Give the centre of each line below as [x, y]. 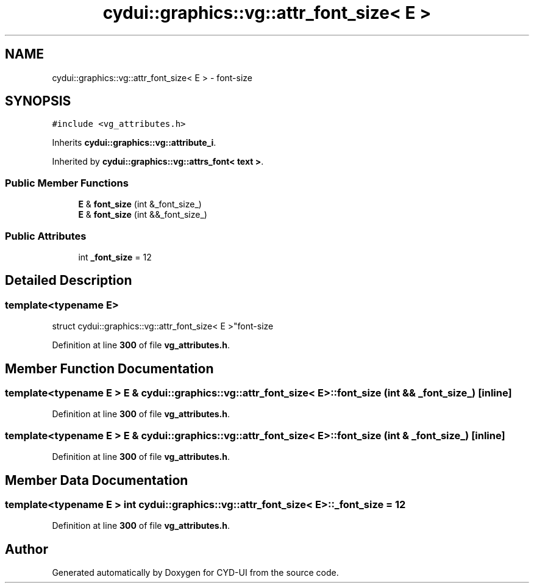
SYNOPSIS [38, 101]
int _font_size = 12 [115, 257]
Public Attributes [46, 236]
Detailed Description [69, 281]
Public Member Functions [67, 183]
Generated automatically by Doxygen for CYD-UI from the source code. [195, 573]
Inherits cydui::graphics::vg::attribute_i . [134, 143]
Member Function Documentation [109, 368]
